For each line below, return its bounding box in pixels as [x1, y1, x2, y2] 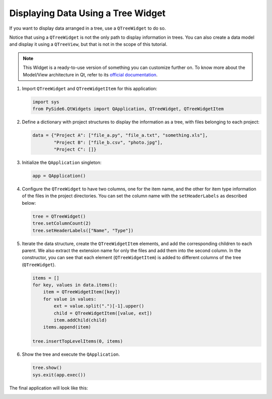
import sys [32, 99, 59, 105]
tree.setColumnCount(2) [32, 220, 92, 226]
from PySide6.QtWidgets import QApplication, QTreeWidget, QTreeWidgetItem [32, 106, 224, 112]
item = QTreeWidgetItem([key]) [43, 289, 120, 295]
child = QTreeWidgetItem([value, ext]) [53, 310, 152, 316]
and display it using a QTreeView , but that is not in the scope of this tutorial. [9, 41, 168, 47]
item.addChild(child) [53, 317, 107, 323]
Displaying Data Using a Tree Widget [9, 8, 166, 19]
